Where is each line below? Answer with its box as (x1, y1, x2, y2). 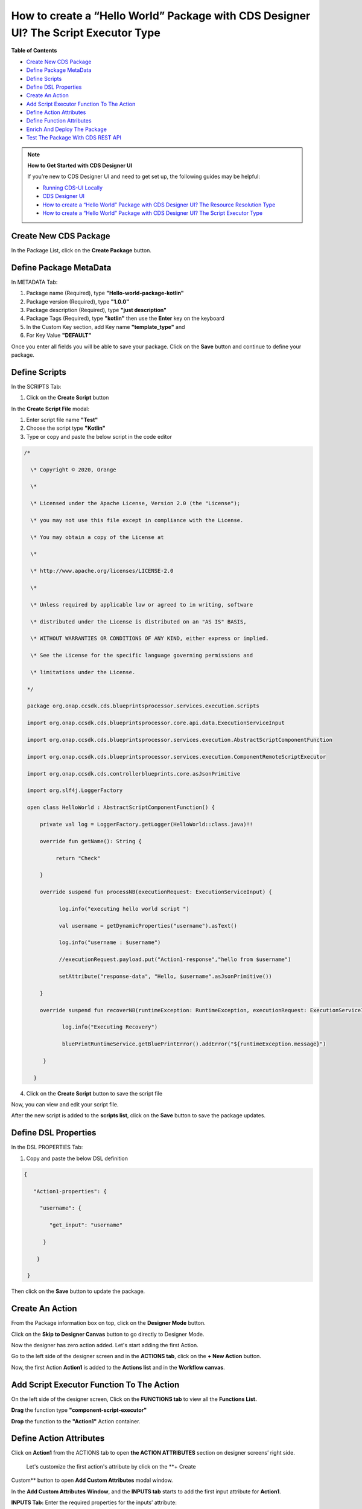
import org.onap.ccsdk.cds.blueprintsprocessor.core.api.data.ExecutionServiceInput (27, 719, 285, 727)
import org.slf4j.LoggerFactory (27, 787, 123, 794)
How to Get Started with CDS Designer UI (27, 162, 133, 169)
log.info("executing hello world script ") (59, 905, 189, 912)
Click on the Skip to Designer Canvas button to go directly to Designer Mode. (11, 1330, 205, 1338)
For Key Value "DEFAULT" (26, 332, 92, 339)
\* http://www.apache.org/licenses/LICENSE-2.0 (30, 567, 174, 575)
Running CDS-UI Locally (42, 184, 103, 191)
